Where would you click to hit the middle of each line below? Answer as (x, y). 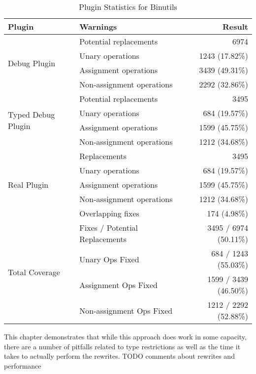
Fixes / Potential (109, 228)
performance (23, 365)
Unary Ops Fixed (109, 259)
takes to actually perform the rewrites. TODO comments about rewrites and (119, 356)
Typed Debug (32, 114)
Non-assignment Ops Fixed (126, 310)
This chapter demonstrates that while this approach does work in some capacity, (125, 336)
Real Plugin (28, 185)
